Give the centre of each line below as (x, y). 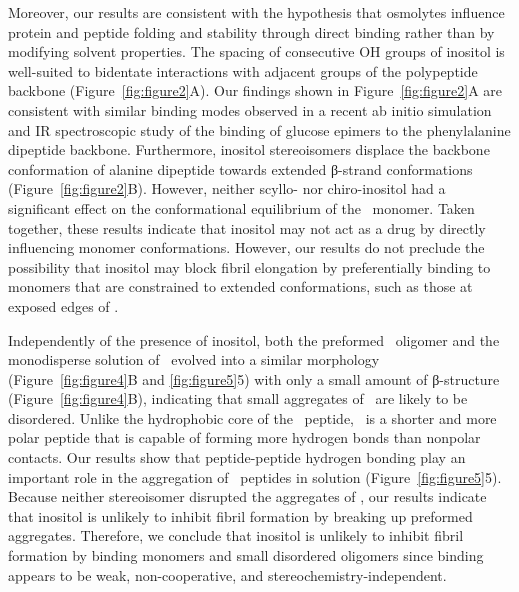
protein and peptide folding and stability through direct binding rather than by (251, 31)
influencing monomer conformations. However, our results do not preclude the (246, 247)
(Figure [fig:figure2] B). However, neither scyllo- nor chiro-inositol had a (227, 188)
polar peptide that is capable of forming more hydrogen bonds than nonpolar (244, 437)
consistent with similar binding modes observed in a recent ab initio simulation (250, 109)
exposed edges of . (63, 305)
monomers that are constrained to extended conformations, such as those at (240, 286)
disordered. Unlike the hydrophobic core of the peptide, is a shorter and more (252, 417)
